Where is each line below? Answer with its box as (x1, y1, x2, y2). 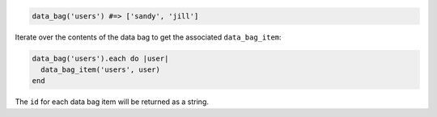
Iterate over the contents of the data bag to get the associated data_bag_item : (15, 32, 282, 42)
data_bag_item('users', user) (40, 65, 161, 74)
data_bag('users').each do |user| (32, 53, 169, 63)
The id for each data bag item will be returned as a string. (15, 97, 210, 107)
